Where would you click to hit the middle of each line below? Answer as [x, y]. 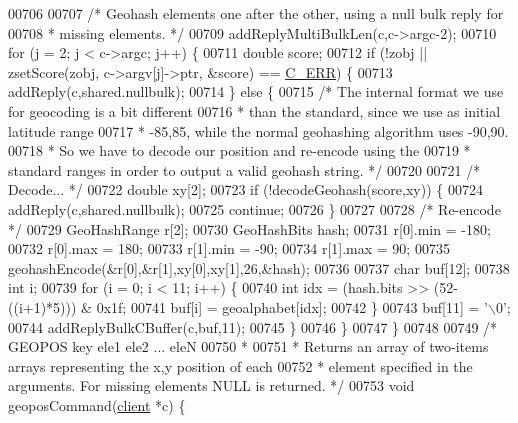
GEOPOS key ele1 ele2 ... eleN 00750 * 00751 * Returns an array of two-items [248, 346]
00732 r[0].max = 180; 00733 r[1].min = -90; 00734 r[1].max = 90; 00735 [229, 248]
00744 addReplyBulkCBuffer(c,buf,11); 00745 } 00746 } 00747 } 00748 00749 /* [253, 326]
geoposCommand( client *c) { [97, 404]
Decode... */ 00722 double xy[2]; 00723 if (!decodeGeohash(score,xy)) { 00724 [245, 189]
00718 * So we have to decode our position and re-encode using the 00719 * [239, 150]
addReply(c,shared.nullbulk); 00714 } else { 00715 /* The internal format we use [256, 91]
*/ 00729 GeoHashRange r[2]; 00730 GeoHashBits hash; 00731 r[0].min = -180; [249, 228]
